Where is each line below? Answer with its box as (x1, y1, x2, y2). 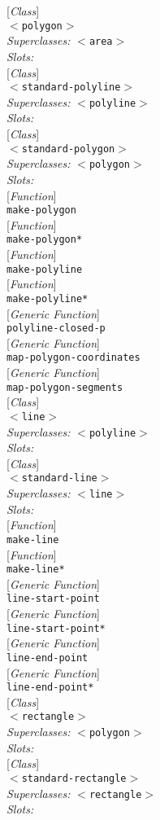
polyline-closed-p (6, 322, 106, 335)
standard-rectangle (21, 772, 127, 784)
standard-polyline (21, 81, 121, 94)
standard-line (21, 472, 97, 485)
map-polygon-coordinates (6, 352, 141, 364)
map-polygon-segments (6, 381, 123, 393)
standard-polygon (21, 143, 115, 155)
